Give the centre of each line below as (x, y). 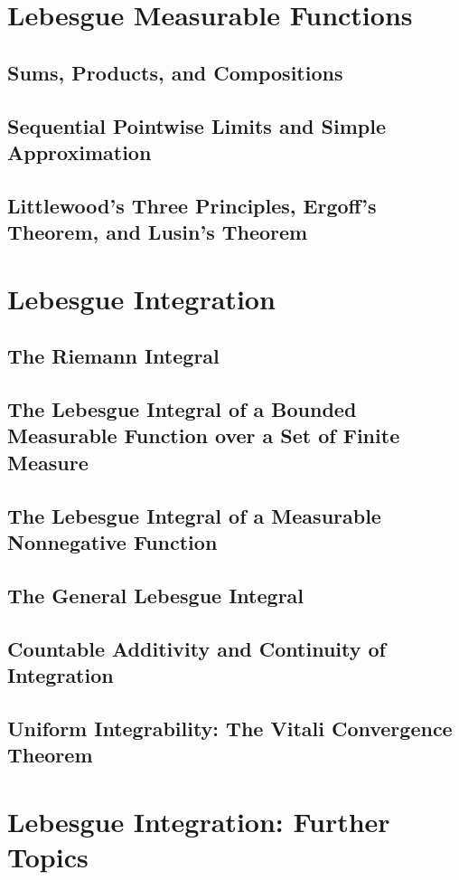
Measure (48, 462)
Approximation (80, 151)
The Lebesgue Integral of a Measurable (194, 515)
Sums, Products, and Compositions (175, 72)
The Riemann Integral (113, 356)
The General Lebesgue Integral (156, 595)
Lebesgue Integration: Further (199, 821)
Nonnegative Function (112, 542)
